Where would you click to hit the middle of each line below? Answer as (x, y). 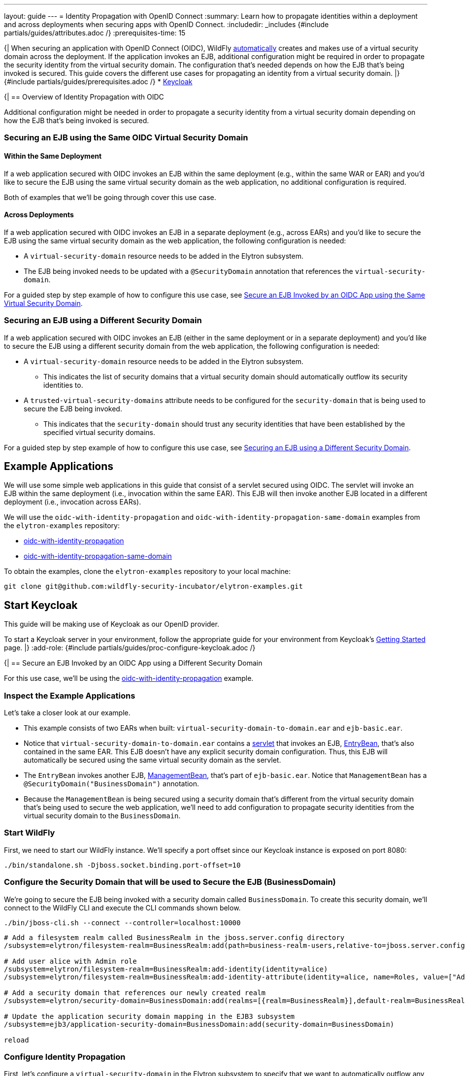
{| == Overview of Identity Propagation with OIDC (84, 97)
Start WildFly (30, 833)
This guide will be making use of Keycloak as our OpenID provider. (112, 624)
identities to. (63, 385)
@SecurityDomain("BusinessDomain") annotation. (112, 784)
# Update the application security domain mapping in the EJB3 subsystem (149, 1016)
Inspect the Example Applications (70, 695)
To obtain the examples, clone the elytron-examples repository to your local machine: (148, 572)
